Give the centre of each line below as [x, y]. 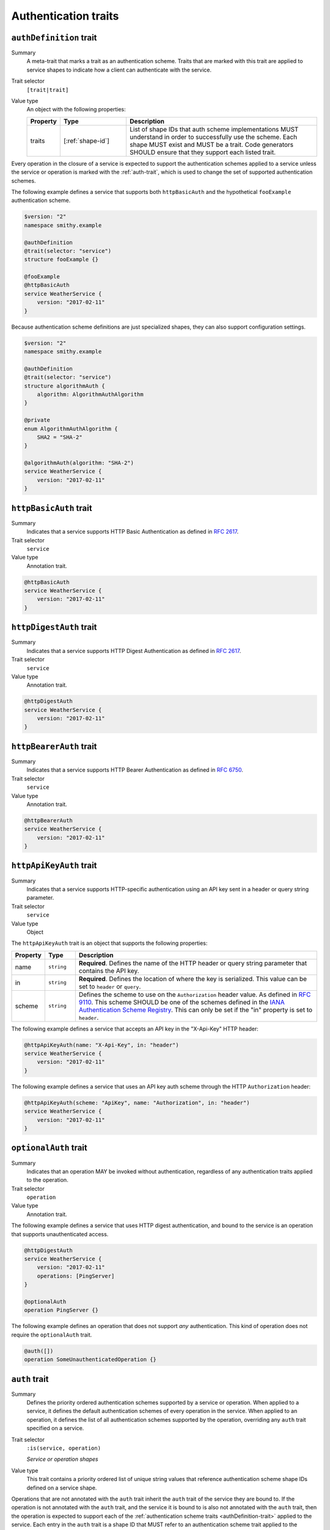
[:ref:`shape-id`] [86, 141]
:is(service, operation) [64, 1448]
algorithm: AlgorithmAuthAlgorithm [90, 394]
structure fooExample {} [61, 259]
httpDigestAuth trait [54, 627]
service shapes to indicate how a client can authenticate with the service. [119, 70]
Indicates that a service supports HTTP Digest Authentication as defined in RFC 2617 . [134, 651]
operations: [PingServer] [76, 1276]
